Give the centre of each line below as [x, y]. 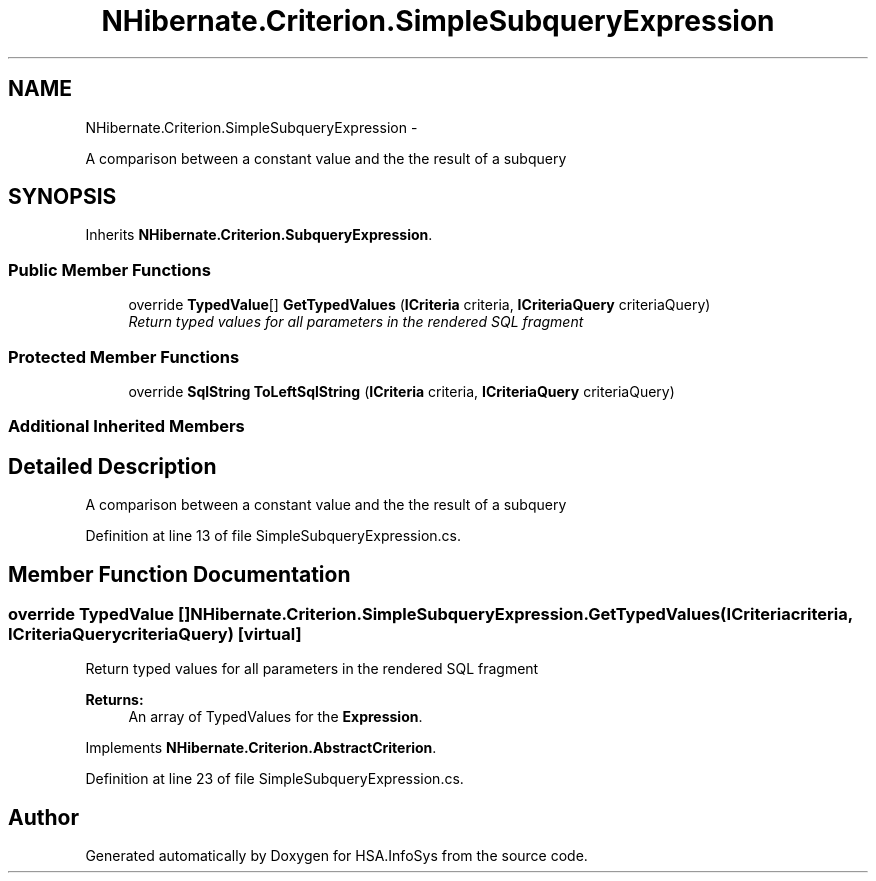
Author [43, 817]
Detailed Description [112, 466]
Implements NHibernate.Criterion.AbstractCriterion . [261, 748]
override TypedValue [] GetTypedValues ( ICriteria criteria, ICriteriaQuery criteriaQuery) [419, 305]
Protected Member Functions [124, 356]
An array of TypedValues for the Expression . [275, 717]
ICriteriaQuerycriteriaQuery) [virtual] [155, 634]
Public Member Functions [109, 269]
